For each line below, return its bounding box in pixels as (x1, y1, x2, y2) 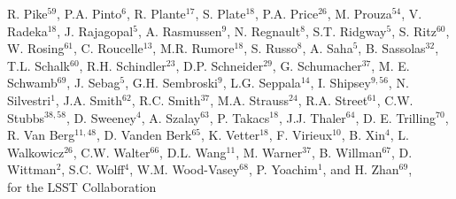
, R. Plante (126, 4, 186, 22)
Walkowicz (7, 142, 65, 161)
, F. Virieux (268, 126, 333, 144)
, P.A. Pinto (57, 4, 122, 22)
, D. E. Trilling (355, 108, 437, 126)
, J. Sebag (66, 73, 120, 92)
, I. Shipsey (310, 73, 371, 92)
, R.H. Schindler (79, 56, 166, 74)
